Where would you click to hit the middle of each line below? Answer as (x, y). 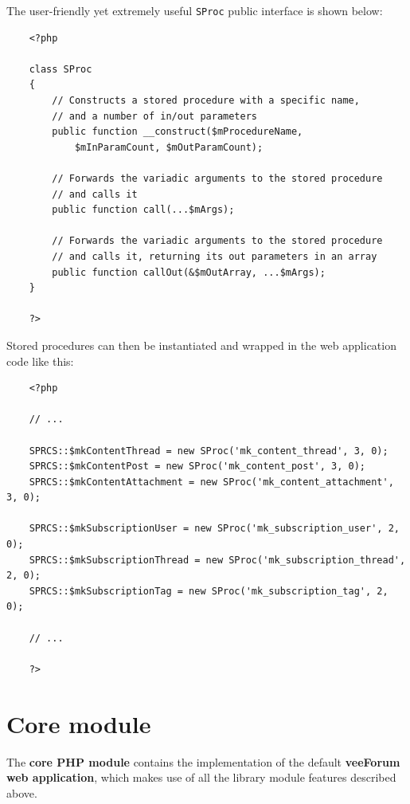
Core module (79, 723)
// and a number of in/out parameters (154, 116)
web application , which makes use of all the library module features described (201, 777)
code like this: (40, 361)
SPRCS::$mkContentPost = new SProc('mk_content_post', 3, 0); (197, 467)
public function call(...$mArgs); (143, 210)
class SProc (61, 69)
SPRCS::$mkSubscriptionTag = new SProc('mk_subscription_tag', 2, (209, 591)
